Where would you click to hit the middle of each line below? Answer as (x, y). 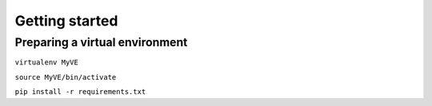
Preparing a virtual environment (101, 42)
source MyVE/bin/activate (66, 77)
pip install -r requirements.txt (80, 92)
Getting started (66, 21)
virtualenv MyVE (47, 63)
